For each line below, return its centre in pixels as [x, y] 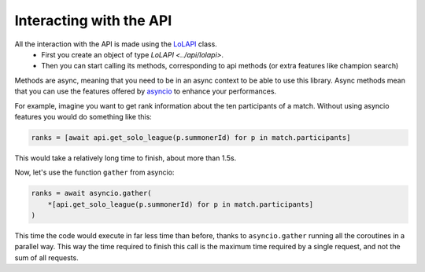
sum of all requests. [46, 257]
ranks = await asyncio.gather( [92, 193]
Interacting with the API [93, 20]
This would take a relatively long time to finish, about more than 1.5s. [126, 158]
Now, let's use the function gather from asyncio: [94, 172]
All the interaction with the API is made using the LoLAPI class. [116, 44]
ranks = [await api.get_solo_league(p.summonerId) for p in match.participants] [191, 137]
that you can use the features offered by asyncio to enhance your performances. [146, 91]
